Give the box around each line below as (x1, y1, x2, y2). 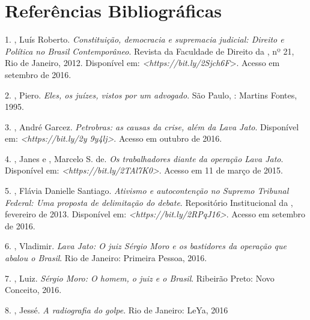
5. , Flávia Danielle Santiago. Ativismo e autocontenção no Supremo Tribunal (5, 184, 289, 197)
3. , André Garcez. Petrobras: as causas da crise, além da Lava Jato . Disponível (5, 120, 299, 133)
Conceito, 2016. (5, 283, 62, 296)
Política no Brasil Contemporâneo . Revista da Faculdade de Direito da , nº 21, (5, 44, 294, 57)
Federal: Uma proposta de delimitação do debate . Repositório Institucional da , (5, 196, 293, 208)
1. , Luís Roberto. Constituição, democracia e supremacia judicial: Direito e (5, 33, 284, 46)
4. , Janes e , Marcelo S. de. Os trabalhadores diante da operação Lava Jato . (5, 152, 284, 165)
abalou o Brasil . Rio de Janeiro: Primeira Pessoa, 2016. (5, 252, 207, 264)
